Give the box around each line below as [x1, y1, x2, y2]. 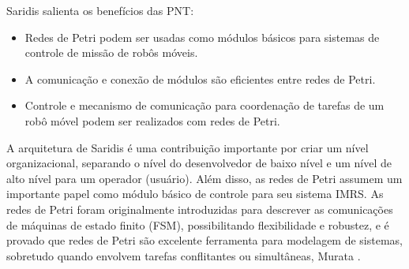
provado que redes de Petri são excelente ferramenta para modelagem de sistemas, [6, 232, 403, 248]
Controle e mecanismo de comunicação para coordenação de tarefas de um [24, 97, 385, 114]
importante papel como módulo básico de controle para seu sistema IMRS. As [6, 185, 384, 202]
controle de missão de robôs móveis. [24, 44, 198, 61]
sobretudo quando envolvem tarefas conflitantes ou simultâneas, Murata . [6, 247, 361, 263]
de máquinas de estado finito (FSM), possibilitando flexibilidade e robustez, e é [6, 216, 389, 233]
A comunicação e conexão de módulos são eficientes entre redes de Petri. [24, 70, 376, 87]
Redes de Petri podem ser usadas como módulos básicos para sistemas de [24, 28, 380, 45]
